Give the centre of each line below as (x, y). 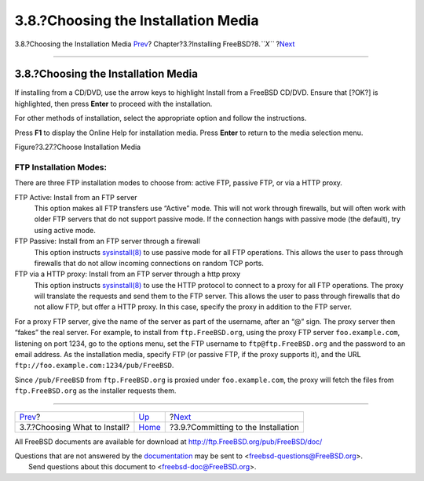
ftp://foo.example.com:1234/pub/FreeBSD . (94, 366)
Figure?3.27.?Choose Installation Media (78, 147)
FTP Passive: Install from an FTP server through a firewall (107, 241)
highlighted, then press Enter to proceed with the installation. (113, 104)
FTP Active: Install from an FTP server (76, 197)
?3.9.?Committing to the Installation (234, 427)
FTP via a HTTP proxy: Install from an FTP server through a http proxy (128, 274)
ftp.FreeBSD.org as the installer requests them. (95, 391)
